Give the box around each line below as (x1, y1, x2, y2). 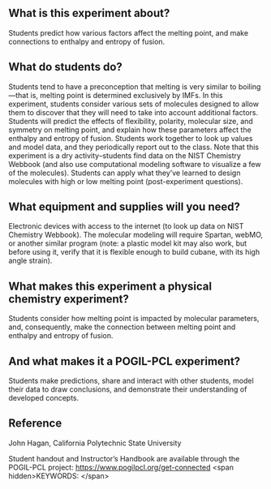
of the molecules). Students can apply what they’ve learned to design (8, 168, 241, 178)
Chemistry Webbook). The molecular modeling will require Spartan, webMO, (8, 230, 264, 240)
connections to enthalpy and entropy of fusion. (8, 36, 166, 46)
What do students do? (8, 60, 123, 74)
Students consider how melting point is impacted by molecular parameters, (8, 314, 260, 324)
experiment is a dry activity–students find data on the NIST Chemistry (8, 150, 242, 161)
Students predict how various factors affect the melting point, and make (8, 28, 249, 37)
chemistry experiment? (8, 292, 130, 306)
